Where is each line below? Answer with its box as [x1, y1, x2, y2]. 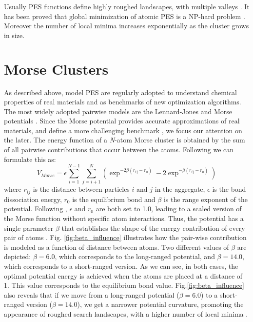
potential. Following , [4, 203, 67, 214]
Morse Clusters [4, 59, 109, 79]
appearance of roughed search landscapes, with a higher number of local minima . [4, 308, 248, 319]
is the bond [212, 184, 246, 194]
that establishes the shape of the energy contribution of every [61, 222, 245, 233]
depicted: [4, 251, 31, 262]
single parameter [4, 222, 54, 233]
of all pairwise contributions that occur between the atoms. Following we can [4, 144, 234, 155]
